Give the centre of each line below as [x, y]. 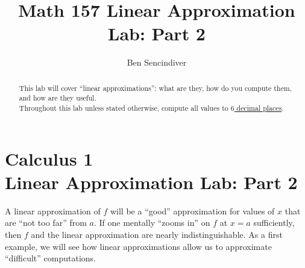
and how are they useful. [58, 98]
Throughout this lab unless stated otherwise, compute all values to [124, 108]
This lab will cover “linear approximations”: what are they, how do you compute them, [155, 88]
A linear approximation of [53, 210]
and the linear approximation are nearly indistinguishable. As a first [157, 234]
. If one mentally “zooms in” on [152, 223]
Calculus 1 [49, 158]
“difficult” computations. [50, 258]
